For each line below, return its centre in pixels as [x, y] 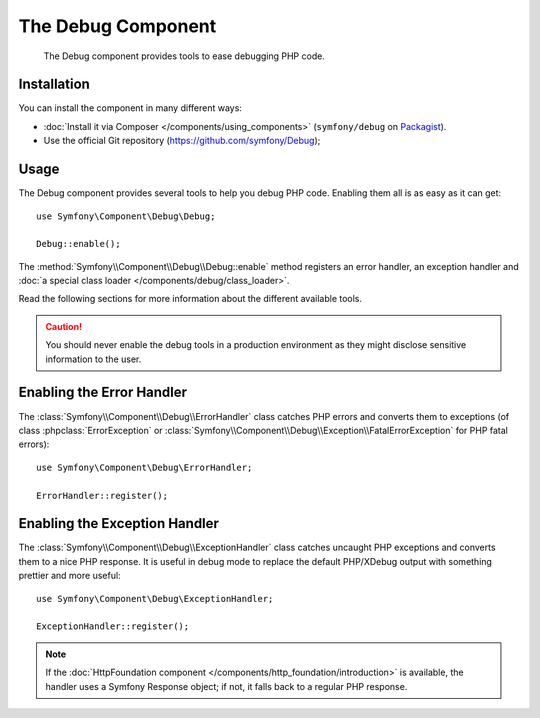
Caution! [64, 326]
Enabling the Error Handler [103, 392]
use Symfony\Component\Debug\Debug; [126, 216]
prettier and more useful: [69, 576]
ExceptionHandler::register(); [113, 626]
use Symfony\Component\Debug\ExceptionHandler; [155, 598]
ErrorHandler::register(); [102, 495]
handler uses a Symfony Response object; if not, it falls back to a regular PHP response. [226, 686]
